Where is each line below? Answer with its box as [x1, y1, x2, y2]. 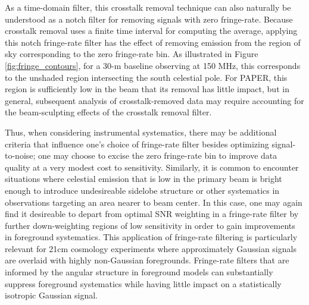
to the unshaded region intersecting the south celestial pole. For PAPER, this [5, 71, 288, 83]
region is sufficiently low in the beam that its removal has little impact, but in [5, 83, 289, 95]
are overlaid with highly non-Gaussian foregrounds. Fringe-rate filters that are [5, 254, 289, 266]
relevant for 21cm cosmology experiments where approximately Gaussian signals [5, 242, 296, 254]
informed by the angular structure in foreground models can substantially [5, 266, 273, 278]
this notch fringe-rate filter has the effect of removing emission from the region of [5, 36, 301, 48]
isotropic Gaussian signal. [5, 289, 98, 301]
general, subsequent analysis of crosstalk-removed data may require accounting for [5, 94, 304, 106]
